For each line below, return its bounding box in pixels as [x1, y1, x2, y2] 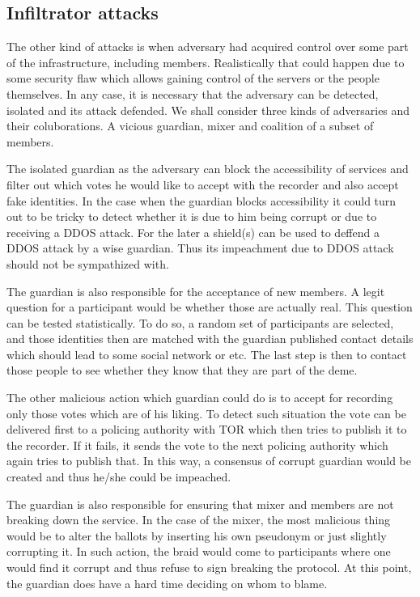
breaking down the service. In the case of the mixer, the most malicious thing [6, 511, 391, 528]
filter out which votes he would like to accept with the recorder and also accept [6, 176, 399, 193]
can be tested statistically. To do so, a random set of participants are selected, [6, 314, 394, 331]
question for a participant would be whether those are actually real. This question [6, 298, 413, 315]
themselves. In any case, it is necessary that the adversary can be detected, [6, 85, 379, 102]
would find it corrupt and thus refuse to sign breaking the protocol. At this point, [6, 559, 412, 576]
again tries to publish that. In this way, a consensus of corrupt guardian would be [6, 452, 411, 469]
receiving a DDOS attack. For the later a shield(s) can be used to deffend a [6, 223, 380, 240]
